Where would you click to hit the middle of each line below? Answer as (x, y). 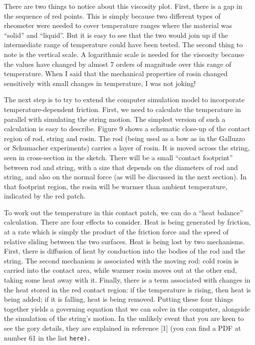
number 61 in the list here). (47, 337)
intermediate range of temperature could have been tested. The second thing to (124, 44)
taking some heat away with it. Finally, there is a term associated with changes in (127, 280)
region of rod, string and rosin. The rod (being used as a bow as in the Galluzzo (125, 138)
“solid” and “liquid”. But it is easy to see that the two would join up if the (116, 35)
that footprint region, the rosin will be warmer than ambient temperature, (116, 186)
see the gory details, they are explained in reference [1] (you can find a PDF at (123, 328)
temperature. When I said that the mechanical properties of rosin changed (116, 73)
